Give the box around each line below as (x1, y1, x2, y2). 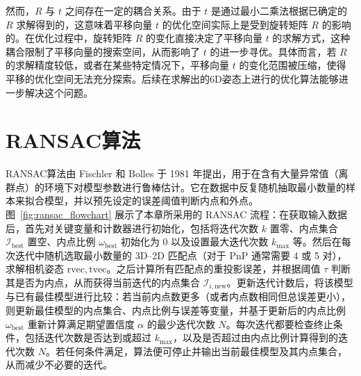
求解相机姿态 (6, 261, 64, 276)
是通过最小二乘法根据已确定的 (211, 3, 348, 17)
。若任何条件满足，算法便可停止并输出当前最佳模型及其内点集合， (45, 343, 347, 358)
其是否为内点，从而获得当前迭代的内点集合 (6, 275, 200, 290)
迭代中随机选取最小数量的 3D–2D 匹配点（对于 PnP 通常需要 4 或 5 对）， (15, 247, 347, 262)
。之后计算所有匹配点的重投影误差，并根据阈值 (106, 261, 321, 276)
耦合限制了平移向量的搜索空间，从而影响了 (6, 44, 200, 58)
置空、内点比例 (27, 234, 96, 249)
